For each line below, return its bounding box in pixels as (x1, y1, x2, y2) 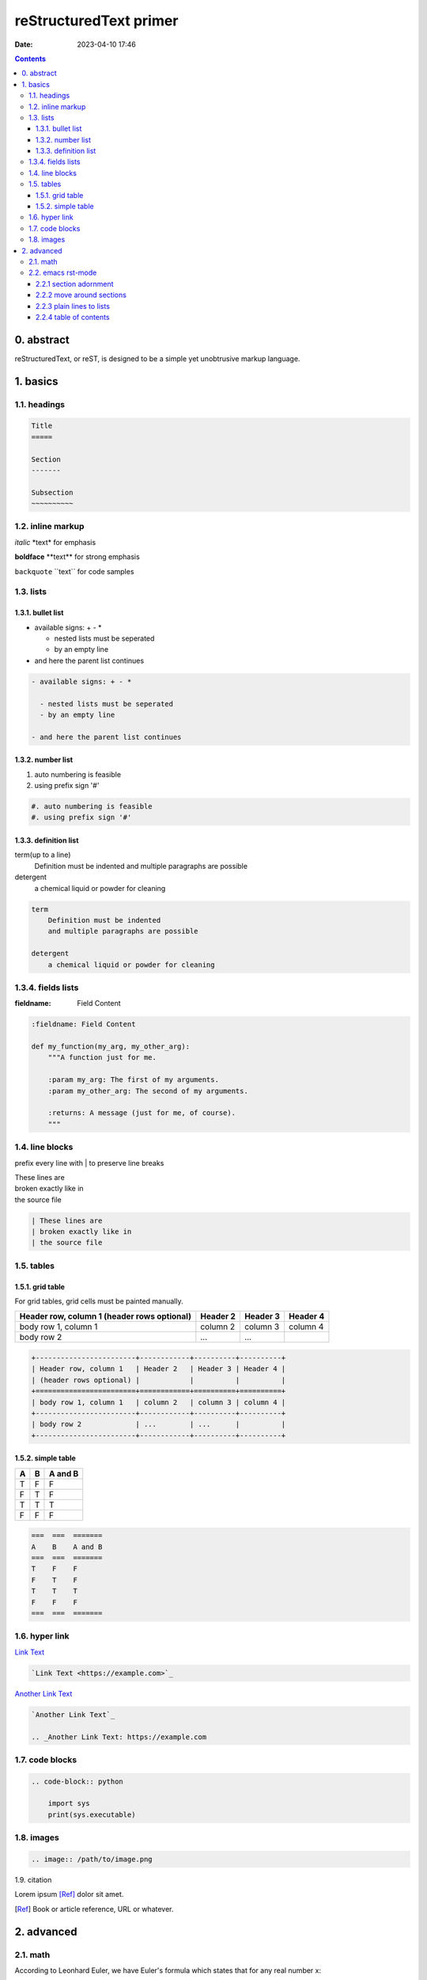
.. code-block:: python (31, 1776, 124, 1786)
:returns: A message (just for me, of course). (47, 1109, 236, 1118)
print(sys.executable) (47, 1810, 136, 1819)
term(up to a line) (14, 850, 71, 859)
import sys (47, 1799, 90, 1808)
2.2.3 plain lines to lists (36, 301, 111, 310)
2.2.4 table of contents (36, 312, 110, 322)
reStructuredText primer (14, 12, 179, 29)
